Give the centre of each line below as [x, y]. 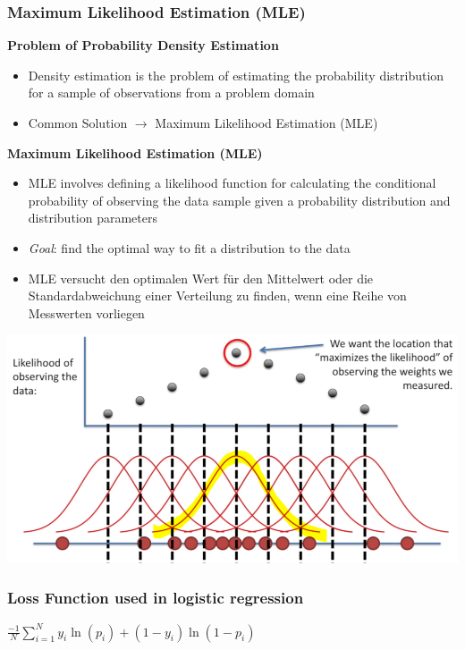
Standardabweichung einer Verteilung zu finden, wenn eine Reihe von [217, 295]
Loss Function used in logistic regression [156, 598]
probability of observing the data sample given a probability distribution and [239, 200]
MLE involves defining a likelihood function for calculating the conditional [232, 183]
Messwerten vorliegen [86, 312]
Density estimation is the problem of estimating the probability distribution [236, 75]
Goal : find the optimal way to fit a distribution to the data [189, 247]
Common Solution [78, 122]
